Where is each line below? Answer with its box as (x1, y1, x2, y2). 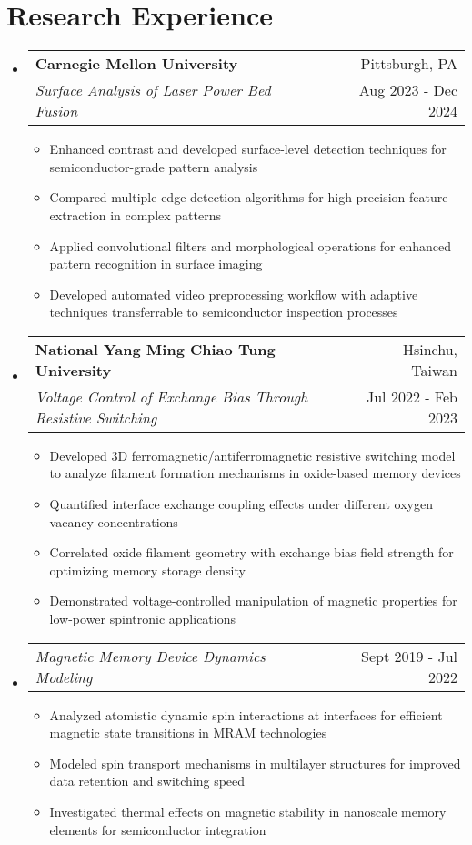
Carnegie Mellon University (35, 53, 238, 75)
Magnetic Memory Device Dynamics (35, 645, 266, 667)
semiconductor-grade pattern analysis (49, 157, 258, 176)
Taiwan (411, 359, 457, 381)
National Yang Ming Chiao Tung (35, 338, 276, 360)
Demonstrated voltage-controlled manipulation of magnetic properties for (49, 591, 457, 610)
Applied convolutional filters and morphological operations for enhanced (49, 236, 451, 255)
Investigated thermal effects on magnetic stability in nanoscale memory (49, 802, 447, 820)
